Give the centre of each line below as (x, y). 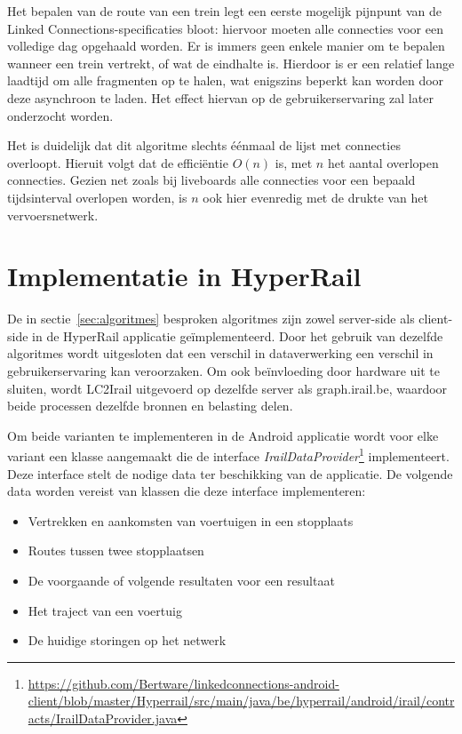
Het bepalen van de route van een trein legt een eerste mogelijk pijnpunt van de (225, 11)
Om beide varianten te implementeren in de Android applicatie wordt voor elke (223, 435)
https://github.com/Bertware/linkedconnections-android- (183, 683)
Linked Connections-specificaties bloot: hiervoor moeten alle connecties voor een (225, 28)
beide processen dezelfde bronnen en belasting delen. (150, 406)
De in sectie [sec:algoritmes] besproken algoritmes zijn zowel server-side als (211, 319)
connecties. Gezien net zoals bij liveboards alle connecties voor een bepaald (211, 180)
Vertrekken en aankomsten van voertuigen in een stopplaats (191, 520)
